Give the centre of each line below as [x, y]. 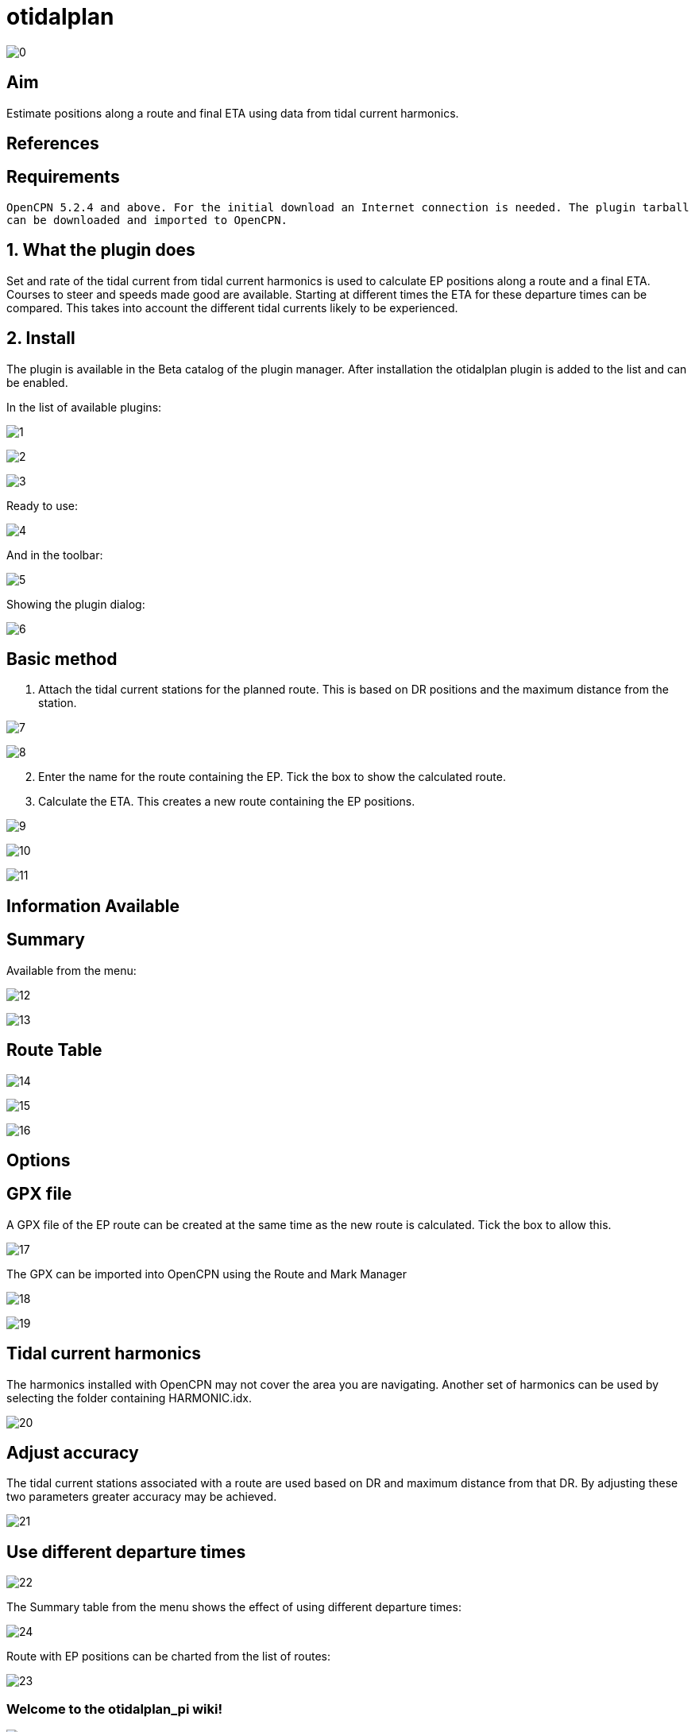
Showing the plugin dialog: [76, 604]
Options [39, 1160]
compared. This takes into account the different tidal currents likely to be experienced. [232, 307]
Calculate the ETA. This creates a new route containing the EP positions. [227, 802]
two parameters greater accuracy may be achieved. [142, 1497]
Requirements [63, 177]
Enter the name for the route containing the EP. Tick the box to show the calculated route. [272, 777]
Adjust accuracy [73, 1453]
